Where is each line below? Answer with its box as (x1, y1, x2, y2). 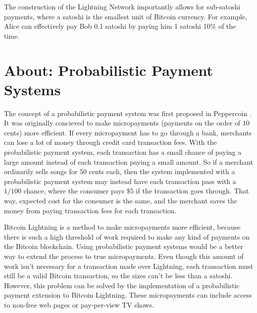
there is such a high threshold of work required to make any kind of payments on (4, 231, 250, 242)
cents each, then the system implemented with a (89, 166, 235, 177)
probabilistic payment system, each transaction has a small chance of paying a (4, 147, 242, 157)
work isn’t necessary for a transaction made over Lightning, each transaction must (4, 260, 254, 271)
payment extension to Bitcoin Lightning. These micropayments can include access (4, 290, 252, 300)
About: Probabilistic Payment (4, 60, 213, 80)
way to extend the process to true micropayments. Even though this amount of (4, 251, 244, 261)
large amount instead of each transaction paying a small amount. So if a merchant (4, 156, 254, 167)
